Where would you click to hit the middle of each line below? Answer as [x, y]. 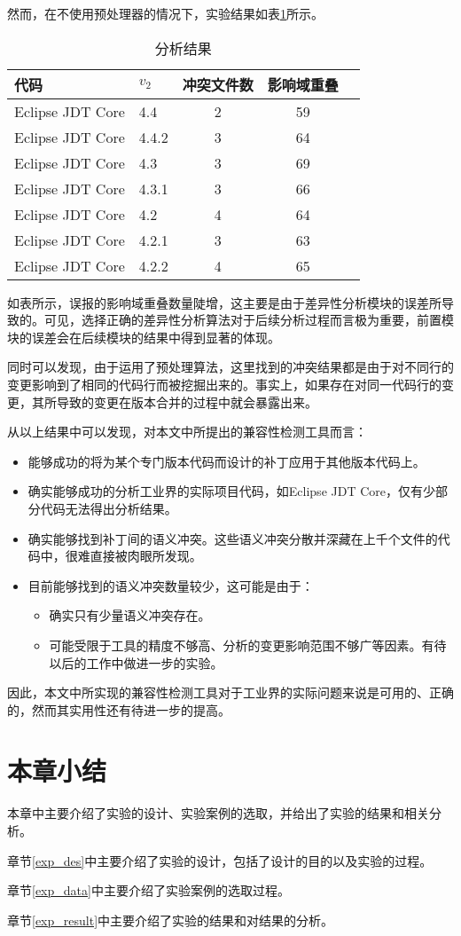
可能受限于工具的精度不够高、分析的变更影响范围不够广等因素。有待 [248, 645]
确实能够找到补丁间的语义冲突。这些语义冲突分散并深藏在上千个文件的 [233, 538]
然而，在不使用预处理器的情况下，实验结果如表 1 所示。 [165, 13]
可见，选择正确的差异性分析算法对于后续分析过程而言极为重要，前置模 [249, 320]
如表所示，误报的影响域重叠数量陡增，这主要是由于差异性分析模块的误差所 [224, 302]
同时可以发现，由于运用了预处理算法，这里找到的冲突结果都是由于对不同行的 [230, 367]
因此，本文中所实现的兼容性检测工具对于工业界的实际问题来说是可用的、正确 [230, 692]
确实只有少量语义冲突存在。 [130, 615]
